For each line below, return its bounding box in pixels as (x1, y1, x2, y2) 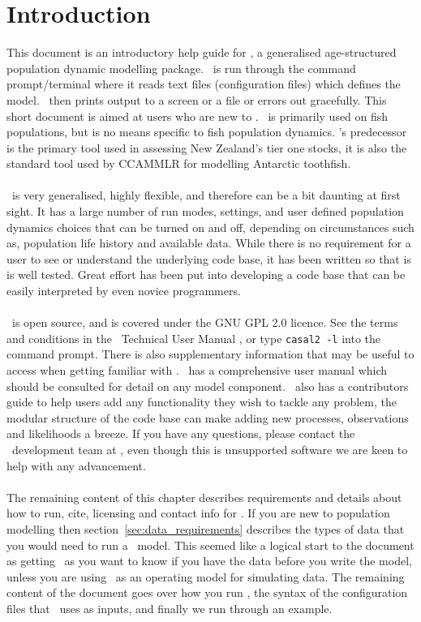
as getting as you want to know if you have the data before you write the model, (6, 552, 412, 569)
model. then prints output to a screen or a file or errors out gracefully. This (6, 91, 387, 108)
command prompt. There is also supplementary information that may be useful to (6, 345, 415, 362)
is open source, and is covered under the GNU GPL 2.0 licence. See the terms (11, 314, 398, 331)
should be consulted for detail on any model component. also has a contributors (6, 377, 409, 394)
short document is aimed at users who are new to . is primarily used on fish (6, 107, 389, 124)
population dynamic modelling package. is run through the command (6, 59, 356, 76)
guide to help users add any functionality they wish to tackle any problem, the (6, 393, 397, 410)
